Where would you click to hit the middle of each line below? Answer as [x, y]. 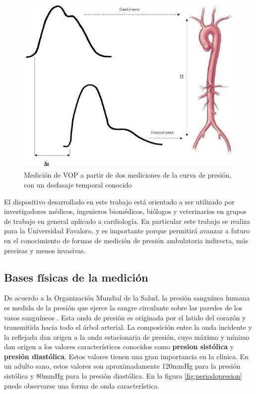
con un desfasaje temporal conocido [78, 184]
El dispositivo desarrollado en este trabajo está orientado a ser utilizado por [119, 201]
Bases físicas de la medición [76, 277]
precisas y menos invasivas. [45, 250]
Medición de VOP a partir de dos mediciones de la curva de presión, [128, 175]
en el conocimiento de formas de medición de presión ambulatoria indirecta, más [126, 240]
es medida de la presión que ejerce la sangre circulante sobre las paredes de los [123, 307]
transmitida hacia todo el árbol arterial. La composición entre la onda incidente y [128, 327]
